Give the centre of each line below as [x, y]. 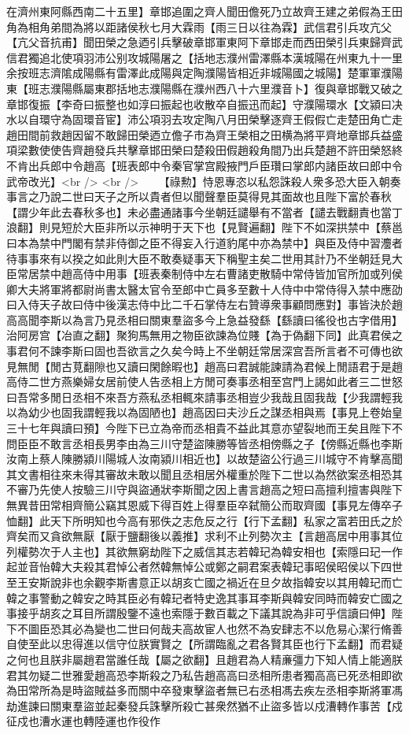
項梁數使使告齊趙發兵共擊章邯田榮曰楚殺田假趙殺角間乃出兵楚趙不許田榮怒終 [204, 150]
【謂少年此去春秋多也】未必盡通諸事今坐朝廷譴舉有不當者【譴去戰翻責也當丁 [204, 211]
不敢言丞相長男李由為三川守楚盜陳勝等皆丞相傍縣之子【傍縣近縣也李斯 [221, 443]
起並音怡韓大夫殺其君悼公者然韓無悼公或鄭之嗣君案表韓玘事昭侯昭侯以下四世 [204, 567]
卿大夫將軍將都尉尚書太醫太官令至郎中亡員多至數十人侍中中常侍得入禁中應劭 [204, 289]
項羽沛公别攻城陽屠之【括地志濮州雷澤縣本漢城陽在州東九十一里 [237, 57]
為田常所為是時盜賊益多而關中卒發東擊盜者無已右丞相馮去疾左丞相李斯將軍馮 [204, 690]
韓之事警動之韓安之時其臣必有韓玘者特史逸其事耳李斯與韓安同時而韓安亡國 [199, 597]
